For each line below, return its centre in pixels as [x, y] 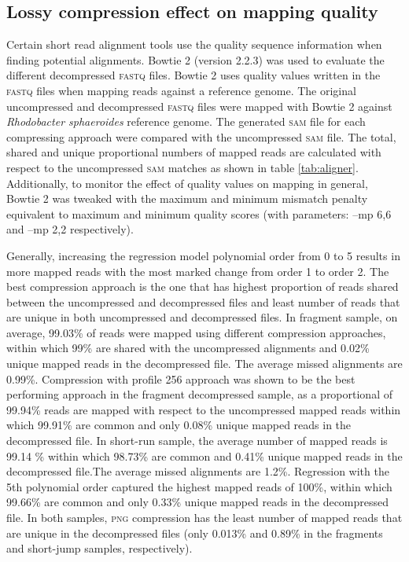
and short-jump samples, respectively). [99, 548]
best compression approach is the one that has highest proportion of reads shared [203, 287]
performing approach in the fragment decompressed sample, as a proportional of [199, 394]
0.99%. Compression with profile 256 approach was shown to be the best [181, 378]
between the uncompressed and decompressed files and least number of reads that [203, 301]
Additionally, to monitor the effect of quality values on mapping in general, [187, 183]
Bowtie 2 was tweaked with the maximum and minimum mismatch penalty [187, 198]
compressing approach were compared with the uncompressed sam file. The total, [201, 136]
